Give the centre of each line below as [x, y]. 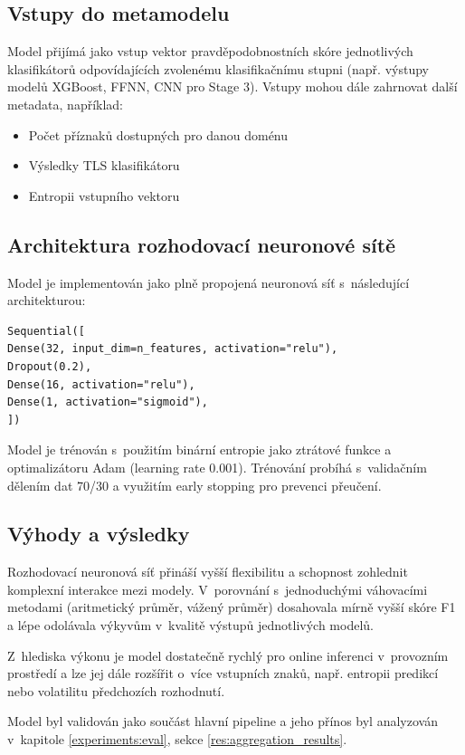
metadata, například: [66, 104]
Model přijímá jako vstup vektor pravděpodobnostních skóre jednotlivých [210, 51]
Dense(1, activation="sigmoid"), [108, 402]
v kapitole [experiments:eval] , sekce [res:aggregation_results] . [177, 739]
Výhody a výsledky [99, 534]
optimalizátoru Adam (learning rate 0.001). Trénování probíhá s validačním [217, 467]
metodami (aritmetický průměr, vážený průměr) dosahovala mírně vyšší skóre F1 [232, 607]
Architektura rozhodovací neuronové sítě [202, 244]
